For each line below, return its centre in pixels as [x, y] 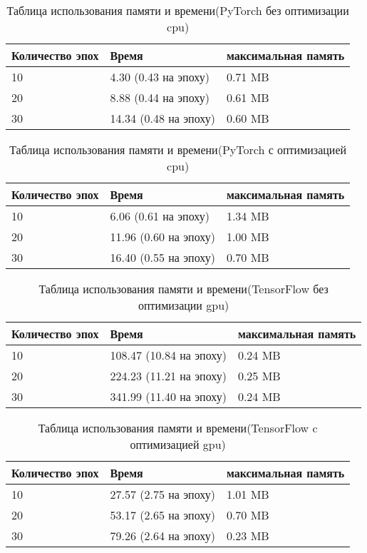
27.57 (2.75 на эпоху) [162, 494]
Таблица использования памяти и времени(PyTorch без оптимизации [178, 10]
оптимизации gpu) [184, 305]
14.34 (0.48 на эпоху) [162, 118]
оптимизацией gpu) [178, 444]
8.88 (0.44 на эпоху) [160, 97]
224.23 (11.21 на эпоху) [168, 376]
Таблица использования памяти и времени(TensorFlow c [178, 428]
